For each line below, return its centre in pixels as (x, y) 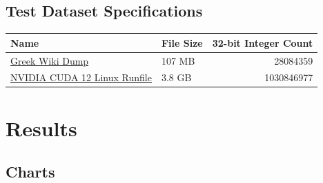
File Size (182, 42)
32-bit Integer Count (263, 42)
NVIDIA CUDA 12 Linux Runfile (81, 77)
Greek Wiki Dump (50, 60)
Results (41, 128)
